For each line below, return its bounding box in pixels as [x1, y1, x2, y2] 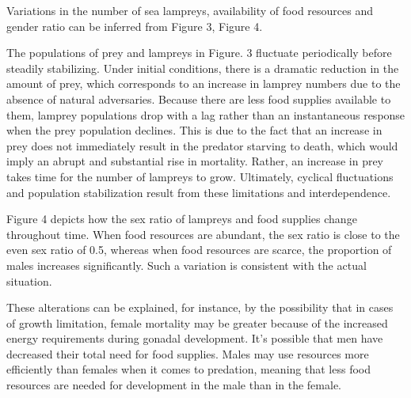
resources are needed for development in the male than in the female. [6, 377, 341, 393]
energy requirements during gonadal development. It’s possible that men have [6, 330, 383, 347]
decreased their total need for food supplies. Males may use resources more [6, 345, 369, 362]
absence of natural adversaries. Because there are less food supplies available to [6, 90, 391, 107]
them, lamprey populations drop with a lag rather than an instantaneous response [6, 106, 405, 123]
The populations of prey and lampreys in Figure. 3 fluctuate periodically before [6, 44, 392, 61]
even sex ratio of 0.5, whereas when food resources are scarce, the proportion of [6, 241, 392, 258]
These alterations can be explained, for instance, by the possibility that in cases [6, 299, 394, 316]
